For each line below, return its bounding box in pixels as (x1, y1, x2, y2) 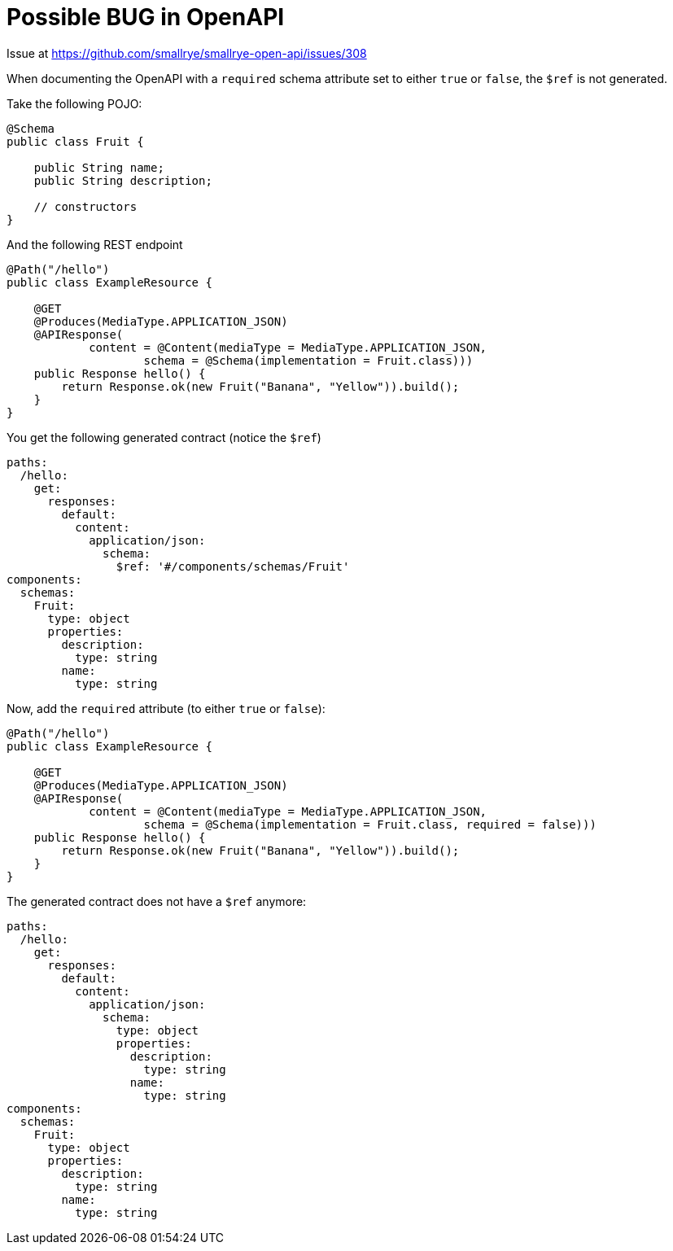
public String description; (33, 173, 212, 187)
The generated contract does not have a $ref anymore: (7, 894, 307, 908)
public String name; (33, 160, 164, 174)
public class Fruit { (7, 134, 144, 148)
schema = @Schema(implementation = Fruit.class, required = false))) (143, 817, 597, 831)
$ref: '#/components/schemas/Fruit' (116, 559, 350, 573)
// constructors (33, 199, 138, 213)
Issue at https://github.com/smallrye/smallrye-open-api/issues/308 (7, 46, 367, 60)
